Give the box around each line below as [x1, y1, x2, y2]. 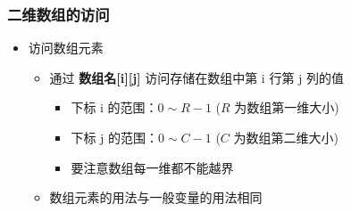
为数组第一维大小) [234, 98, 339, 117]
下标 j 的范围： [71, 128, 158, 146]
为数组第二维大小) [233, 128, 338, 146]
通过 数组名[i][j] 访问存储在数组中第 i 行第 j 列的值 [49, 68, 345, 86]
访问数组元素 [28, 38, 104, 57]
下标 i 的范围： [71, 98, 158, 117]
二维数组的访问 [7, 3, 110, 25]
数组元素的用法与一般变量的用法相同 [49, 188, 263, 207]
